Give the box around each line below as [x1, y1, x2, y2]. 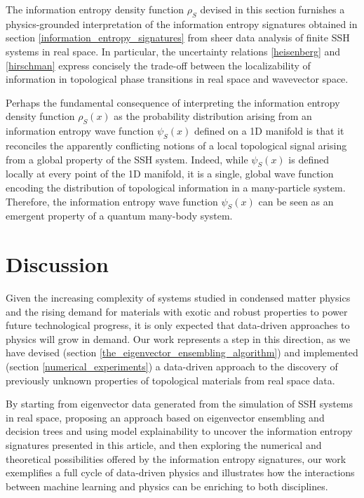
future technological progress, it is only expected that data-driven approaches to [6, 318, 350, 332]
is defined [288, 152, 329, 166]
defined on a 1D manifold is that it [194, 123, 344, 138]
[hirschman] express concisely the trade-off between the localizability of [6, 58, 311, 72]
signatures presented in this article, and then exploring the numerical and [6, 437, 322, 452]
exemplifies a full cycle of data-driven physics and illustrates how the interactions [6, 465, 355, 480]
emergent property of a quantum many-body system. [6, 208, 233, 223]
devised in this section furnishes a [200, 2, 345, 16]
